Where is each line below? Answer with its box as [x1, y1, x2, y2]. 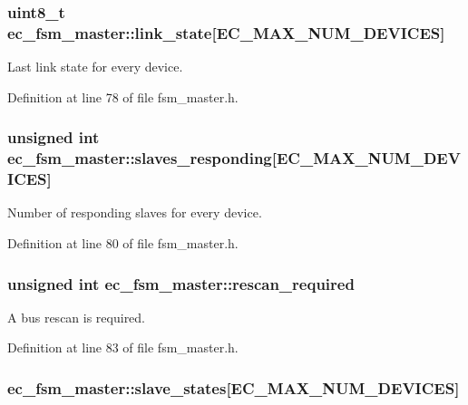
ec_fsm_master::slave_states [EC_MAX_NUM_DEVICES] [7, 376, 460, 399]
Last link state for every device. [7, 57, 183, 76]
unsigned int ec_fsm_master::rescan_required [7, 272, 355, 294]
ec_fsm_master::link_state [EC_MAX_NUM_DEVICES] [7, 21, 445, 43]
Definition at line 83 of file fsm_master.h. [7, 338, 239, 357]
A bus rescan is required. [7, 307, 146, 326]
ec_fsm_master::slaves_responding [7, 147, 272, 169]
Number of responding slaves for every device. [7, 203, 262, 222]
